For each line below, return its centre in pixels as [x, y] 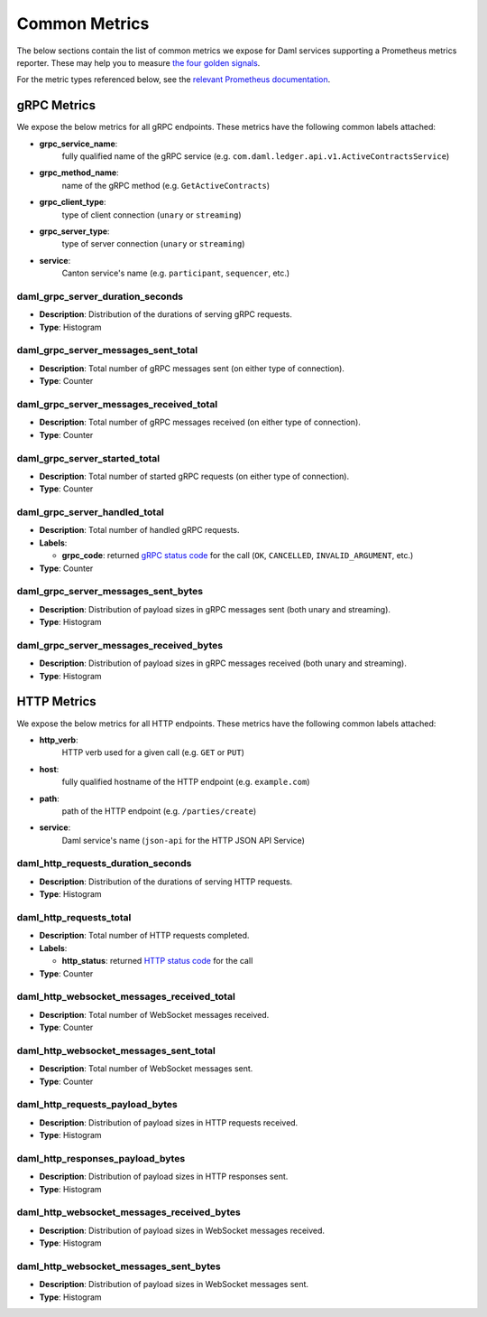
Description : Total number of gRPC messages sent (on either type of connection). [192, 368]
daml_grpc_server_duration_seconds [100, 296]
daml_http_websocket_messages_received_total [126, 996]
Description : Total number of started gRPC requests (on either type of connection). [194, 476]
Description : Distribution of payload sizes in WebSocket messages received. [182, 1230]
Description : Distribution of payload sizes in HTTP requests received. [169, 1122]
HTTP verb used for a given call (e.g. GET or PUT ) [153, 752]
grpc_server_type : [74, 231]
